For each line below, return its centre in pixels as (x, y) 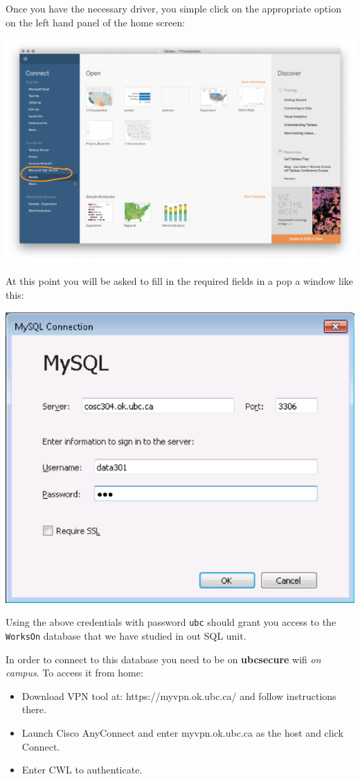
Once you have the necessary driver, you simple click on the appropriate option (173, 8)
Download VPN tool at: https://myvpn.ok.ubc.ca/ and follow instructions (179, 695)
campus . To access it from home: (74, 673)
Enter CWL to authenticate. (82, 770)
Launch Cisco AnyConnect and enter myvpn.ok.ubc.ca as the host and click (182, 732)
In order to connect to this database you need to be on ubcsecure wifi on (163, 659)
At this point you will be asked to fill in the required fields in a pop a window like (179, 281)
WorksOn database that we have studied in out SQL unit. (126, 635)
